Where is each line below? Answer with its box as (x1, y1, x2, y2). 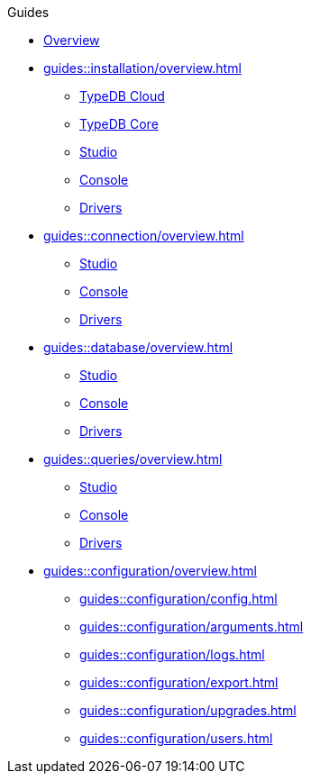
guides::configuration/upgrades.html (79, 703, 297, 718)
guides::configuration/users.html (79, 731, 273, 746)
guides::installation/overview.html (43, 60, 242, 76)
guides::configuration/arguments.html (79, 619, 304, 634)
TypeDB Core (79, 116, 159, 132)
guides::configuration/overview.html (43, 563, 257, 578)
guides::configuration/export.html (79, 675, 279, 690)
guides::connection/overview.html (43, 228, 244, 243)
